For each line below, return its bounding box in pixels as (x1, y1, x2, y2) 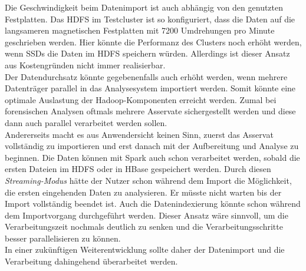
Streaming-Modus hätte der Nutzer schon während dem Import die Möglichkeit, (5, 174, 292, 186)
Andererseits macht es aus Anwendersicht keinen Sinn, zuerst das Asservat (5, 128, 274, 140)
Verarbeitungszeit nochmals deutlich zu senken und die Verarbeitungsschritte (5, 220, 283, 233)
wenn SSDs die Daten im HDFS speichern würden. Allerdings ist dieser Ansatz (5, 47, 290, 60)
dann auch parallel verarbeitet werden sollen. (5, 116, 167, 128)
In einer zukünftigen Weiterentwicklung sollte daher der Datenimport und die (5, 243, 285, 256)
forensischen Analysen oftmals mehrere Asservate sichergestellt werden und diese (5, 105, 296, 117)
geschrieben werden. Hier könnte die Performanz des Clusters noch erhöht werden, (5, 35, 302, 48)
